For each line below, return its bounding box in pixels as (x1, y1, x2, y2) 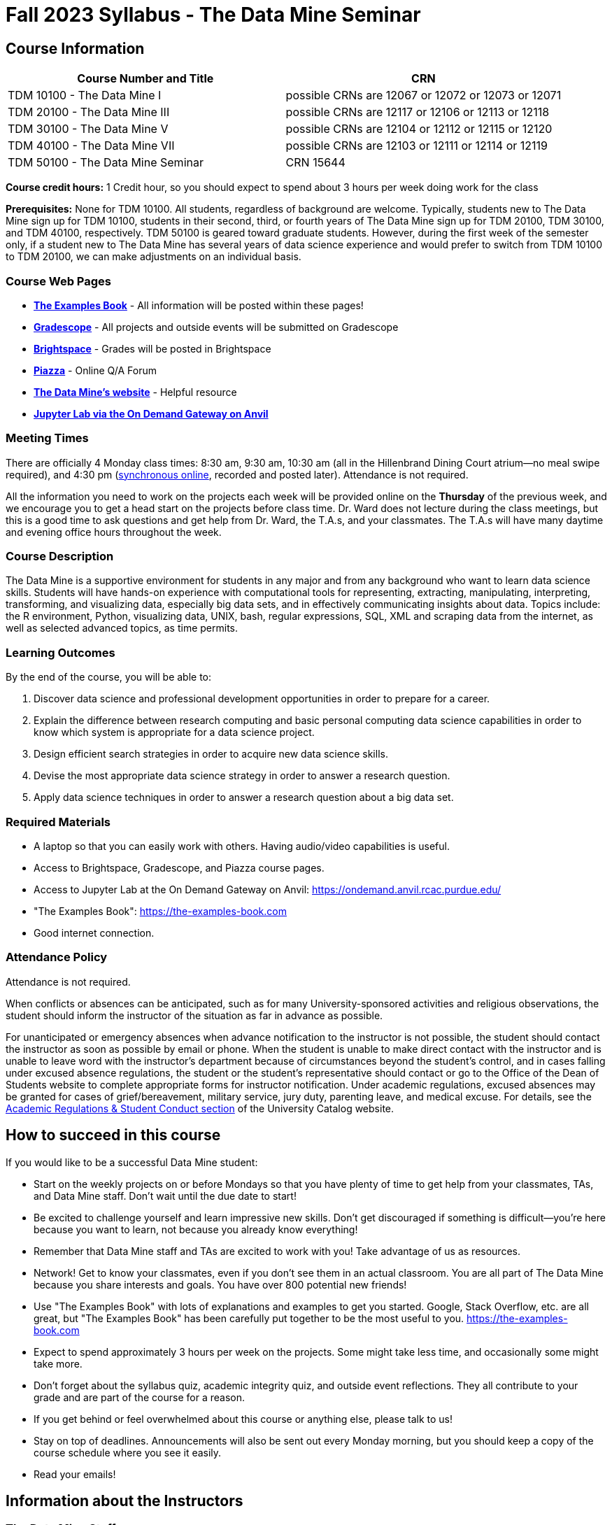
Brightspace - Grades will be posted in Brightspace (34, 342, 271, 355)
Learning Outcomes (6, 645, 115, 660)
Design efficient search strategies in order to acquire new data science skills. (34, 748, 388, 760)
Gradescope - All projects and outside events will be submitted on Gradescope (34, 320, 399, 333)
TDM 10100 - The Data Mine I (8, 88, 162, 103)
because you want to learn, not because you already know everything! (34, 1223, 358, 1235)
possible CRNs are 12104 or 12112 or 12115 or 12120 (285, 122, 553, 136)
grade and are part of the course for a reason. (34, 1391, 245, 1403)
